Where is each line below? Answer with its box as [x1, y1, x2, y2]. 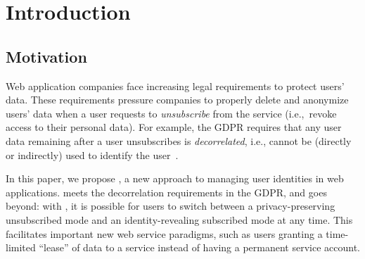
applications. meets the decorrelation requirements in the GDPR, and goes [6, 184, 327, 199]
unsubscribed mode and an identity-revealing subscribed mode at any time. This [6, 212, 353, 227]
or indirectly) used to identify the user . [6, 147, 179, 162]
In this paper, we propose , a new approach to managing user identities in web [6, 171, 344, 186]
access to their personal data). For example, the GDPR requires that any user [6, 120, 342, 134]
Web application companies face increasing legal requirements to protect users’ [6, 78, 345, 93]
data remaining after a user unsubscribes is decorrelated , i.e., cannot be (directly [6, 133, 352, 148]
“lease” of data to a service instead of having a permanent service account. [39, 240, 360, 255]
